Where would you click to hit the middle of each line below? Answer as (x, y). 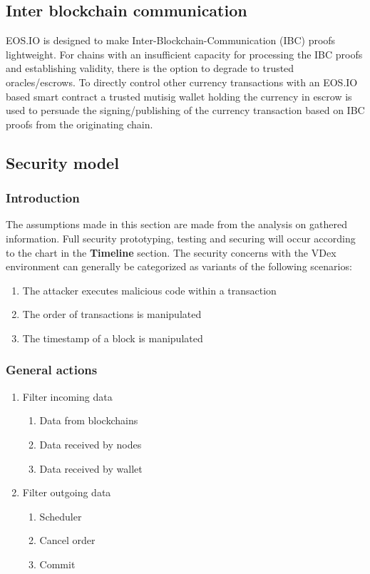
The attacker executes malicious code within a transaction (149, 290)
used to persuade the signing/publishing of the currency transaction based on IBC (185, 110)
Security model (62, 162)
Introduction (43, 198)
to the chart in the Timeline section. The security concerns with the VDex (171, 252)
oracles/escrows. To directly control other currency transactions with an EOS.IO (182, 82)
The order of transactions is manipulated (112, 314)
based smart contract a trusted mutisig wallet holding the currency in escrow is (179, 96)
